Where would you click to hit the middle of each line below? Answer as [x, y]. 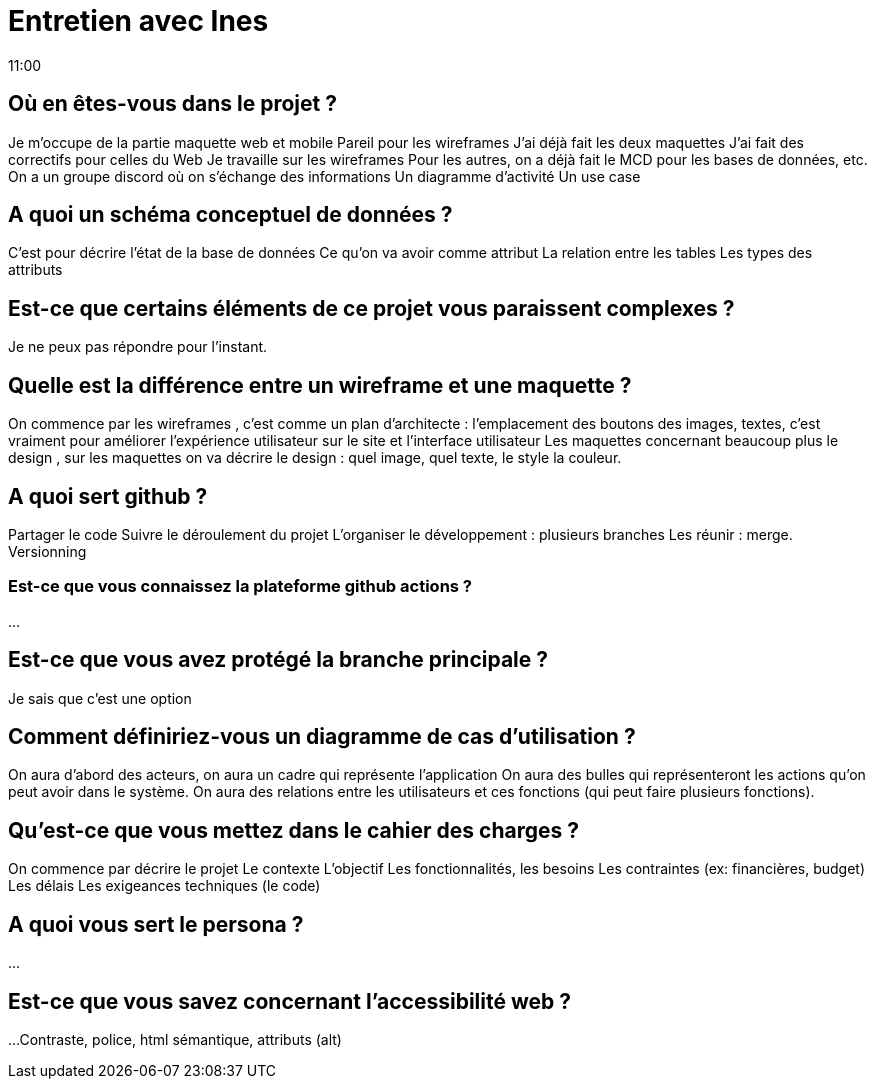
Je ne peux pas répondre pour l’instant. [138, 347]
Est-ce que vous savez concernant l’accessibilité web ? [289, 1001]
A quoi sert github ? [108, 496]
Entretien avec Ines [138, 21]
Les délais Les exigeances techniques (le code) [164, 886]
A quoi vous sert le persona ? [156, 924]
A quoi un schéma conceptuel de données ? [230, 215]
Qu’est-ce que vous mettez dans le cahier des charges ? [293, 830]
